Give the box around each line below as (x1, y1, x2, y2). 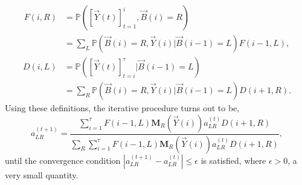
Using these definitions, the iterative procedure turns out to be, (5, 102, 240, 114)
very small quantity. (5, 168, 79, 181)
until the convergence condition (5, 154, 121, 166)
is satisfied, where (201, 154, 266, 166)
